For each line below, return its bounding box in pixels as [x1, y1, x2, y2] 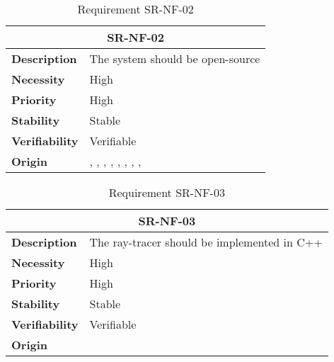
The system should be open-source [89, 50, 260, 67]
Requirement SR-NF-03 [108, 184, 225, 200]
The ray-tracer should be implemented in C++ [89, 234, 323, 250]
